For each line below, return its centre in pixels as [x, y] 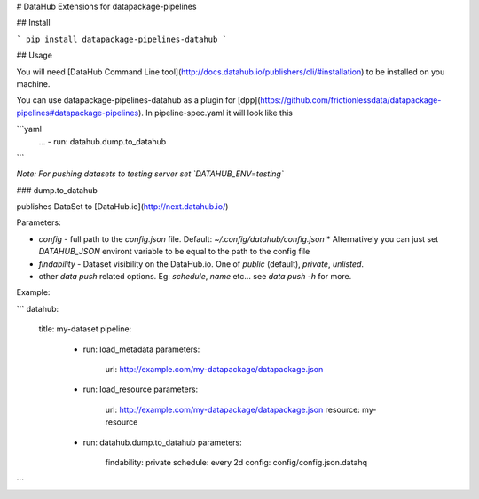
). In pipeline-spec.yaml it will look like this [215, 113]
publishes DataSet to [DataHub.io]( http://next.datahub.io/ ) [122, 207]
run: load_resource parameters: [141, 389]
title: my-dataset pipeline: [85, 329]
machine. [33, 83]
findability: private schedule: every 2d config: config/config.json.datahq [236, 462]
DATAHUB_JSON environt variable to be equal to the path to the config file [174, 252]
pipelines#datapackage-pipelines [78, 113]
